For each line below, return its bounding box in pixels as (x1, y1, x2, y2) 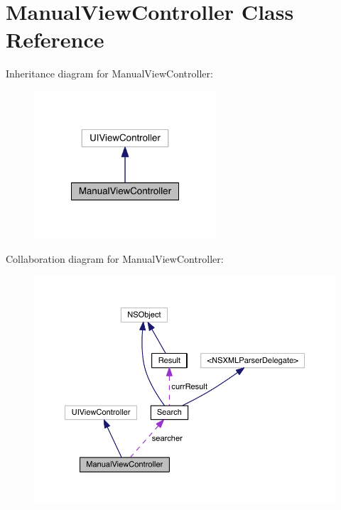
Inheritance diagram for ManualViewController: (6, 66, 213, 81)
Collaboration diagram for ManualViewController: (6, 251, 224, 266)
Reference (6, 25, 104, 54)
